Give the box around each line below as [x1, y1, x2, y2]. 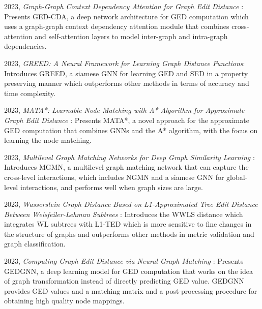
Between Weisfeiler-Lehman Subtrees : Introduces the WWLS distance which [4, 208, 243, 219]
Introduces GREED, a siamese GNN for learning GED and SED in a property [4, 68, 248, 78]
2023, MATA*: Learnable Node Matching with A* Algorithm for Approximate [4, 105, 245, 115]
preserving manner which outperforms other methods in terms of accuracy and [4, 78, 249, 88]
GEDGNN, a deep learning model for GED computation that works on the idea [4, 265, 253, 276]
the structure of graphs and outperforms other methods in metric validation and [4, 228, 254, 239]
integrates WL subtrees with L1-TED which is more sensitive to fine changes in [4, 219, 252, 229]
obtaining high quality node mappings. [4, 295, 125, 306]
